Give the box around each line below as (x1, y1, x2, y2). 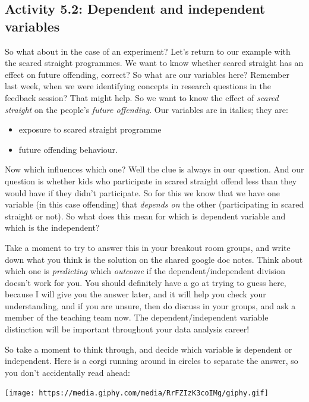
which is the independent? (5, 221, 100, 234)
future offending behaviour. (18, 143, 118, 155)
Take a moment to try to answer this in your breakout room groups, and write (5, 241, 291, 253)
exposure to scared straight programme (18, 123, 162, 136)
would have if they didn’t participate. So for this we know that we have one (5, 186, 280, 199)
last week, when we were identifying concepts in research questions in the (5, 80, 272, 92)
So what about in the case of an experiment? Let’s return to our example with (5, 45, 291, 57)
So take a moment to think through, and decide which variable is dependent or (5, 343, 292, 355)
